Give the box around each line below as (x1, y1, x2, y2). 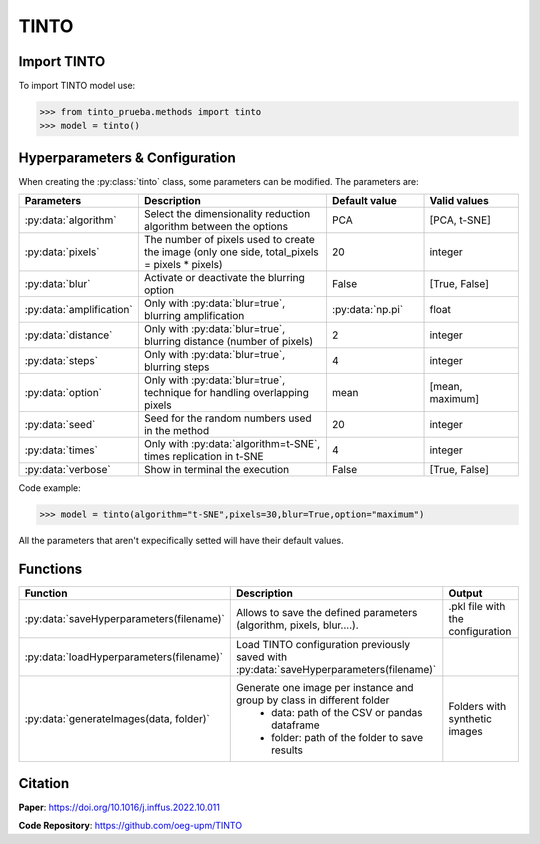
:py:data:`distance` (24, 328, 113, 342)
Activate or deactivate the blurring (143, 271, 305, 285)
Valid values (429, 194, 489, 208)
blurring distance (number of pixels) (143, 335, 314, 349)
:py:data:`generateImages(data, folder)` (24, 712, 210, 726)
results (270, 743, 304, 757)
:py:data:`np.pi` (331, 303, 404, 317)
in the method (143, 424, 210, 438)
